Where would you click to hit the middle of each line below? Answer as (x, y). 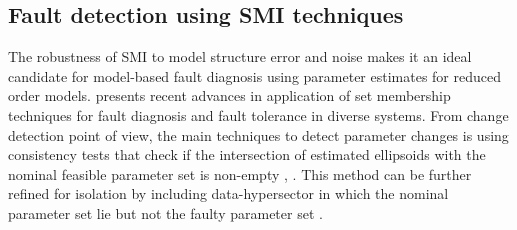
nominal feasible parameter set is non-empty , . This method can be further (240, 173)
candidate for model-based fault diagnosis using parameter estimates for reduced (254, 75)
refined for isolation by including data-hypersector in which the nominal (228, 193)
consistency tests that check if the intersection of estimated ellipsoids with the (247, 154)
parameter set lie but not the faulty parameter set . (165, 212)
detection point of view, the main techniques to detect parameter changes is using (258, 134)
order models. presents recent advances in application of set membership (229, 95)
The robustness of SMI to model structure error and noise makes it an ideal (240, 56)
